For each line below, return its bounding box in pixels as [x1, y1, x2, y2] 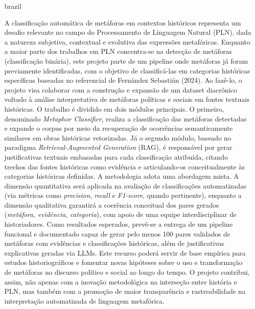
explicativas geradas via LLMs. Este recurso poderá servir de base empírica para [4, 247, 246, 258]
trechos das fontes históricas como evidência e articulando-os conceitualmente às [4, 161, 245, 171]
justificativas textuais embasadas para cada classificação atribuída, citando [4, 151, 228, 162]
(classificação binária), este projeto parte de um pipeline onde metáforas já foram [4, 55, 248, 66]
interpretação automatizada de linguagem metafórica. [4, 295, 164, 306]
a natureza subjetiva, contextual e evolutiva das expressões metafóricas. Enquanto [4, 36, 251, 47]
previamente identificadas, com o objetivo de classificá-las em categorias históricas [4, 65, 250, 75]
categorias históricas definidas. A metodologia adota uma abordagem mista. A [4, 171, 239, 181]
